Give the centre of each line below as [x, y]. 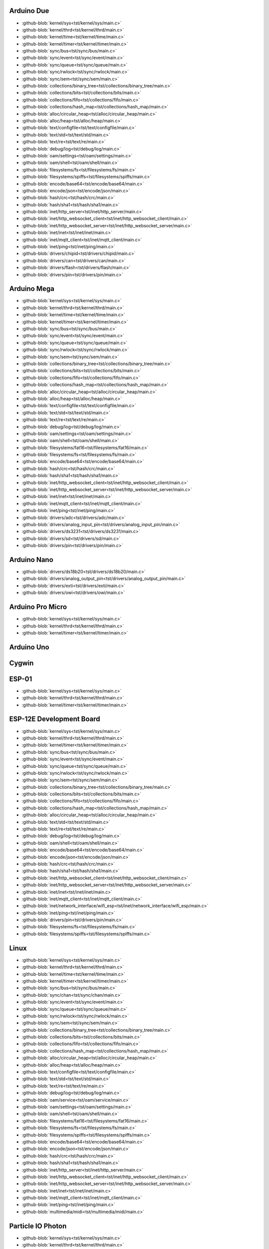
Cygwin [21, 663]
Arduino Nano [31, 560]
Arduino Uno [29, 647]
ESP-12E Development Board [55, 719]
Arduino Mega [32, 289]
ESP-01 [21, 679]
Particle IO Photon [38, 1226]
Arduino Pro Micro [38, 607]
